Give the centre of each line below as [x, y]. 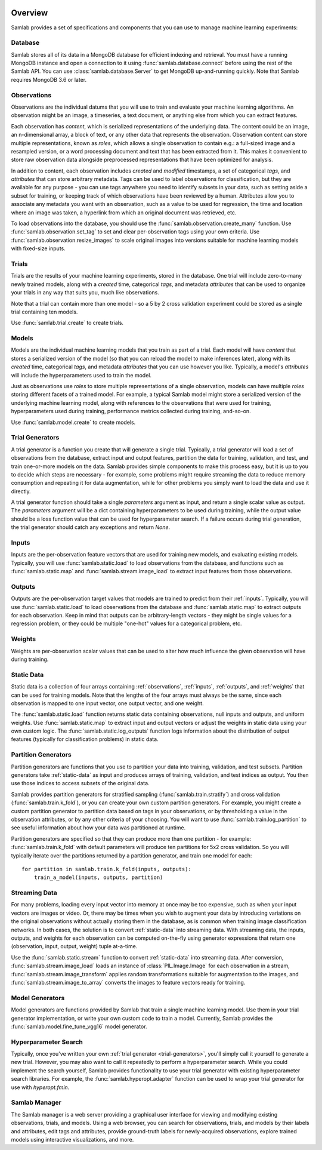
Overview [30, 13]
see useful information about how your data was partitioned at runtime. [98, 828]
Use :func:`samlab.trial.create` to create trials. [67, 323]
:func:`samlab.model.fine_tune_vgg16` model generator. [79, 1026]
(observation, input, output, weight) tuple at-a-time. [74, 946]
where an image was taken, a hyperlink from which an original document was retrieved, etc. [124, 213]
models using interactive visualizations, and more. [72, 1139]
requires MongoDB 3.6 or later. [49, 79]
